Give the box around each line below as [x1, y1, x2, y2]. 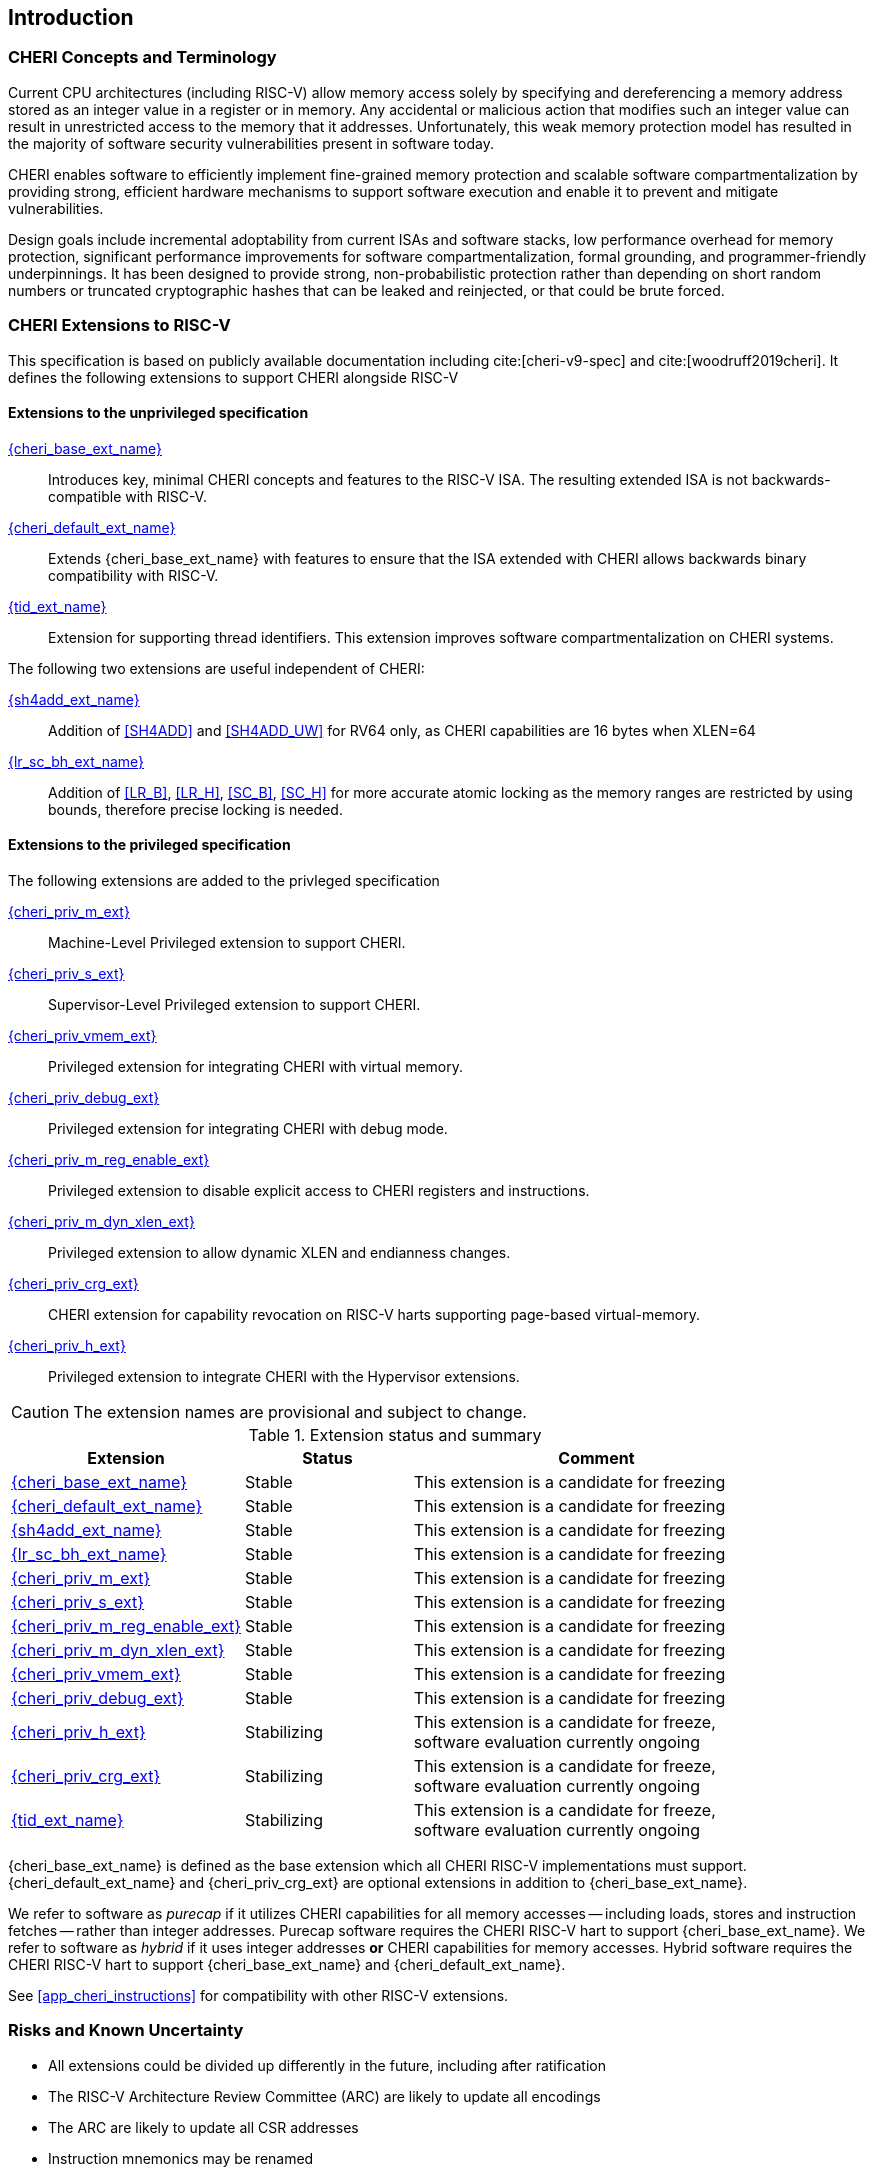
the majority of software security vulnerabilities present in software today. [8, 134, 494, 152]
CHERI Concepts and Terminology [8, 47, 277, 68]
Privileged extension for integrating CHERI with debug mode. [48, 1119, 448, 1137]
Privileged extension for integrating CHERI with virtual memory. [48, 1057, 464, 1075]
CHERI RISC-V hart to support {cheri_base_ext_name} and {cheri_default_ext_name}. [8, 1955, 566, 1973]
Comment [558, 1447, 635, 1468]
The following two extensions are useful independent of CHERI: [8, 659, 425, 677]
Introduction [8, 5, 134, 30]
